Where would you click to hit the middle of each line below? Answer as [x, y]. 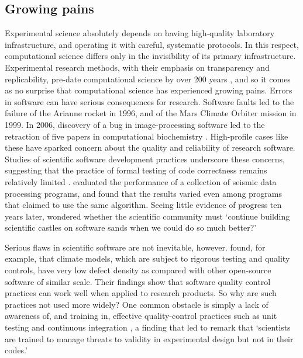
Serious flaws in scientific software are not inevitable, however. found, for [135, 247]
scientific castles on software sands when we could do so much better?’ [131, 227]
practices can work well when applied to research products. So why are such [141, 293]
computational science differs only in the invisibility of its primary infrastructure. [150, 56]
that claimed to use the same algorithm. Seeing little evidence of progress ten [143, 205]
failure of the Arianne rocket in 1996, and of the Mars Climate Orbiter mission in [151, 113]
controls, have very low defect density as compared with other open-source [138, 270]
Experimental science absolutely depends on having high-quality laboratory [140, 33]
